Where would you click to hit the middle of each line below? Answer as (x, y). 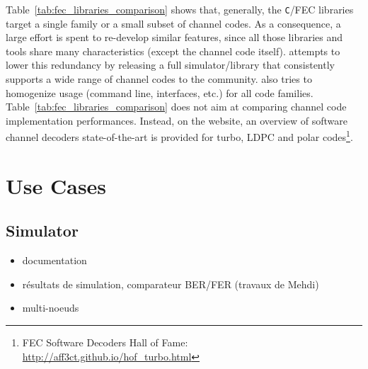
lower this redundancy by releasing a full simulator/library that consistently (170, 65)
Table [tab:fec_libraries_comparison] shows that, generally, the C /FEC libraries (180, 9)
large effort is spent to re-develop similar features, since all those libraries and (174, 37)
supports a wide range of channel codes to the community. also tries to (159, 79)
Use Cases (56, 185)
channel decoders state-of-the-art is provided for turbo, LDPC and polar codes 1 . (179, 136)
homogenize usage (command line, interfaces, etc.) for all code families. (160, 92)
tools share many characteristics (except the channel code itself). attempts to (173, 51)
